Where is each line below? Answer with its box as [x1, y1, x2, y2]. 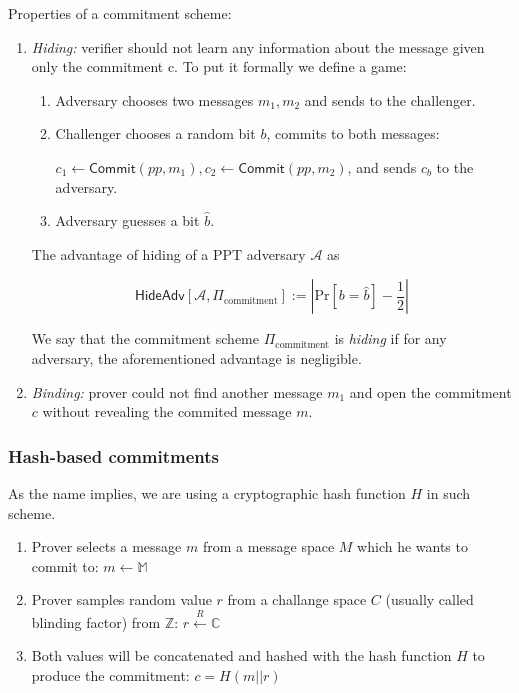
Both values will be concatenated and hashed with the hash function [31, 645, 452, 666]
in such [426, 482, 471, 503]
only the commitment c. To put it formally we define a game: [31, 56, 407, 77]
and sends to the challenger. [304, 89, 476, 110]
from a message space [202, 536, 335, 557]
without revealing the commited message [42, 401, 292, 422]
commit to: [31, 555, 99, 576]
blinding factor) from [31, 611, 161, 632]
